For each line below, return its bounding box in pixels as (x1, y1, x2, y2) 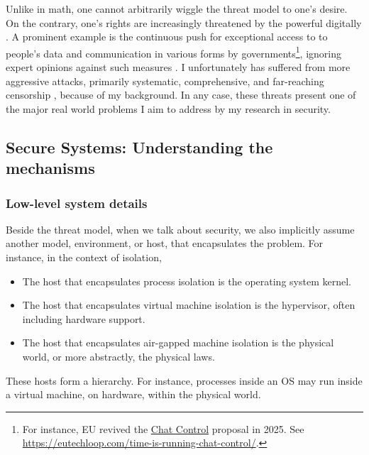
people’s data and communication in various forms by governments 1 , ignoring (6, 43, 342, 60)
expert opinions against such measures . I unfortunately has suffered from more (6, 60, 351, 75)
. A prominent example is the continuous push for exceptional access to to (6, 29, 328, 44)
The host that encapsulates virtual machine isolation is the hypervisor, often (22, 297, 356, 312)
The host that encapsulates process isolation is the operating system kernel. (22, 273, 351, 288)
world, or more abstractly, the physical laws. (22, 349, 215, 363)
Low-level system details (6, 194, 148, 212)
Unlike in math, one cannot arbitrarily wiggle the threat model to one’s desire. (6, 1, 348, 16)
